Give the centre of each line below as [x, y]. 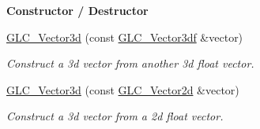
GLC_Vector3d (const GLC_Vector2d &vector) [123, 89]
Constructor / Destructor [77, 10]
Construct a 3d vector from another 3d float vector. [130, 63]
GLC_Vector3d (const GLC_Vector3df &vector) [125, 37]
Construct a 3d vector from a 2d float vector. [115, 116]
